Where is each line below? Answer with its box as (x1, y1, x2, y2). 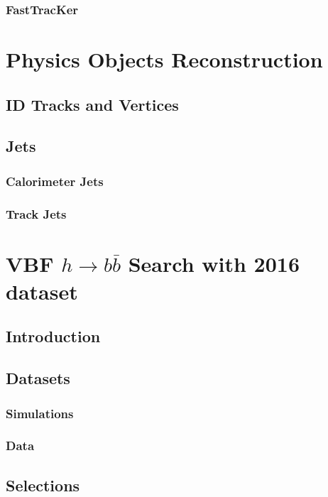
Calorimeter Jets (6, 172, 104, 190)
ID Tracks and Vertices (6, 93, 179, 115)
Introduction (6, 325, 101, 347)
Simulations (6, 404, 74, 422)
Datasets (6, 367, 70, 389)
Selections (6, 474, 80, 496)
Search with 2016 (128, 248, 300, 278)
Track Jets (6, 204, 67, 222)
